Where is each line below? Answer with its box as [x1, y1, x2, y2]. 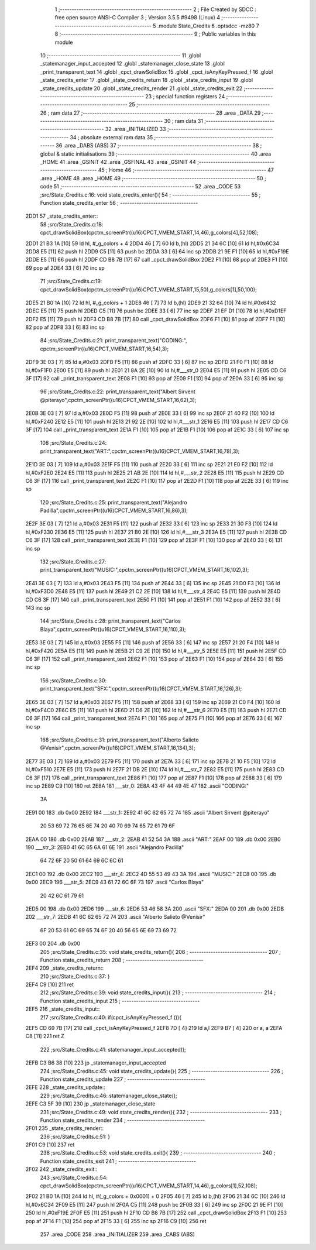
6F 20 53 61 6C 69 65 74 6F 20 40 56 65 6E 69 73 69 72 [40, 926, 177, 933]
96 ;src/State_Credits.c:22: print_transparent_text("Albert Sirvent [40, 388, 195, 395]
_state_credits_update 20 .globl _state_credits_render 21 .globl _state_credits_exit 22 [40, 85, 243, 92]
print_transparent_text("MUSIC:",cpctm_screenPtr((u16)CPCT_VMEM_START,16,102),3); [40, 566, 249, 574]
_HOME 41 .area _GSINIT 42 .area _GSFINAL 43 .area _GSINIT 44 [40, 159, 196, 166]
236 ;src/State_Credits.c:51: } [40, 1133, 111, 1140]
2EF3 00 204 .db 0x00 [25, 940, 81, 947]
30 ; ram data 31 [164, 118, 203, 125]
